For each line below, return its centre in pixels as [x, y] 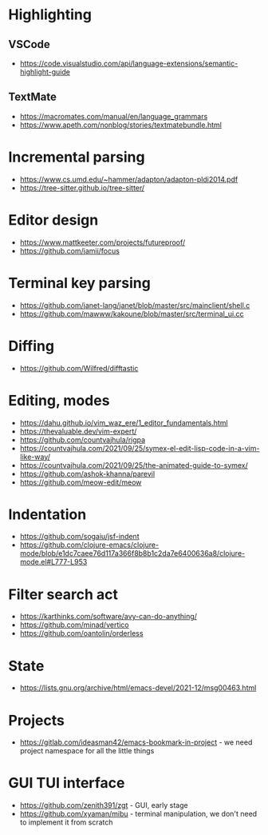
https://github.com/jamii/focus [69, 250]
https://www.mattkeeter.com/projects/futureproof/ [102, 242]
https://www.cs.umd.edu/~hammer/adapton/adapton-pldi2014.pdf [129, 179]
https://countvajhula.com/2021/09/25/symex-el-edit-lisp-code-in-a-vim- [140, 448]
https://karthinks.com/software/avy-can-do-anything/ [108, 617]
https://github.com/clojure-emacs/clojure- [89, 545]
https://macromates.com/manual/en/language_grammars [114, 116]
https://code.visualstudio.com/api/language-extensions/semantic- [129, 63]
